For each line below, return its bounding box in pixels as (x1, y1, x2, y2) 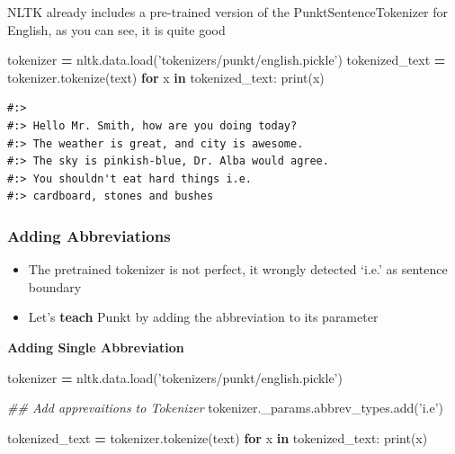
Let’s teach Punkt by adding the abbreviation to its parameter (28, 307, 379, 326)
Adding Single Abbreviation (7, 337, 184, 356)
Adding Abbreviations (7, 224, 171, 246)
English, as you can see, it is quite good (7, 20, 226, 39)
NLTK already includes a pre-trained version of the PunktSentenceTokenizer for (7, 3, 449, 21)
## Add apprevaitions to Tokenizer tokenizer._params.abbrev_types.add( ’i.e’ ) (7, 398, 443, 417)
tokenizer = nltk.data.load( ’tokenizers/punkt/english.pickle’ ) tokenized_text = (7, 50, 446, 69)
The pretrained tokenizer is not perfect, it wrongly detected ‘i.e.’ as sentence (28, 260, 448, 279)
